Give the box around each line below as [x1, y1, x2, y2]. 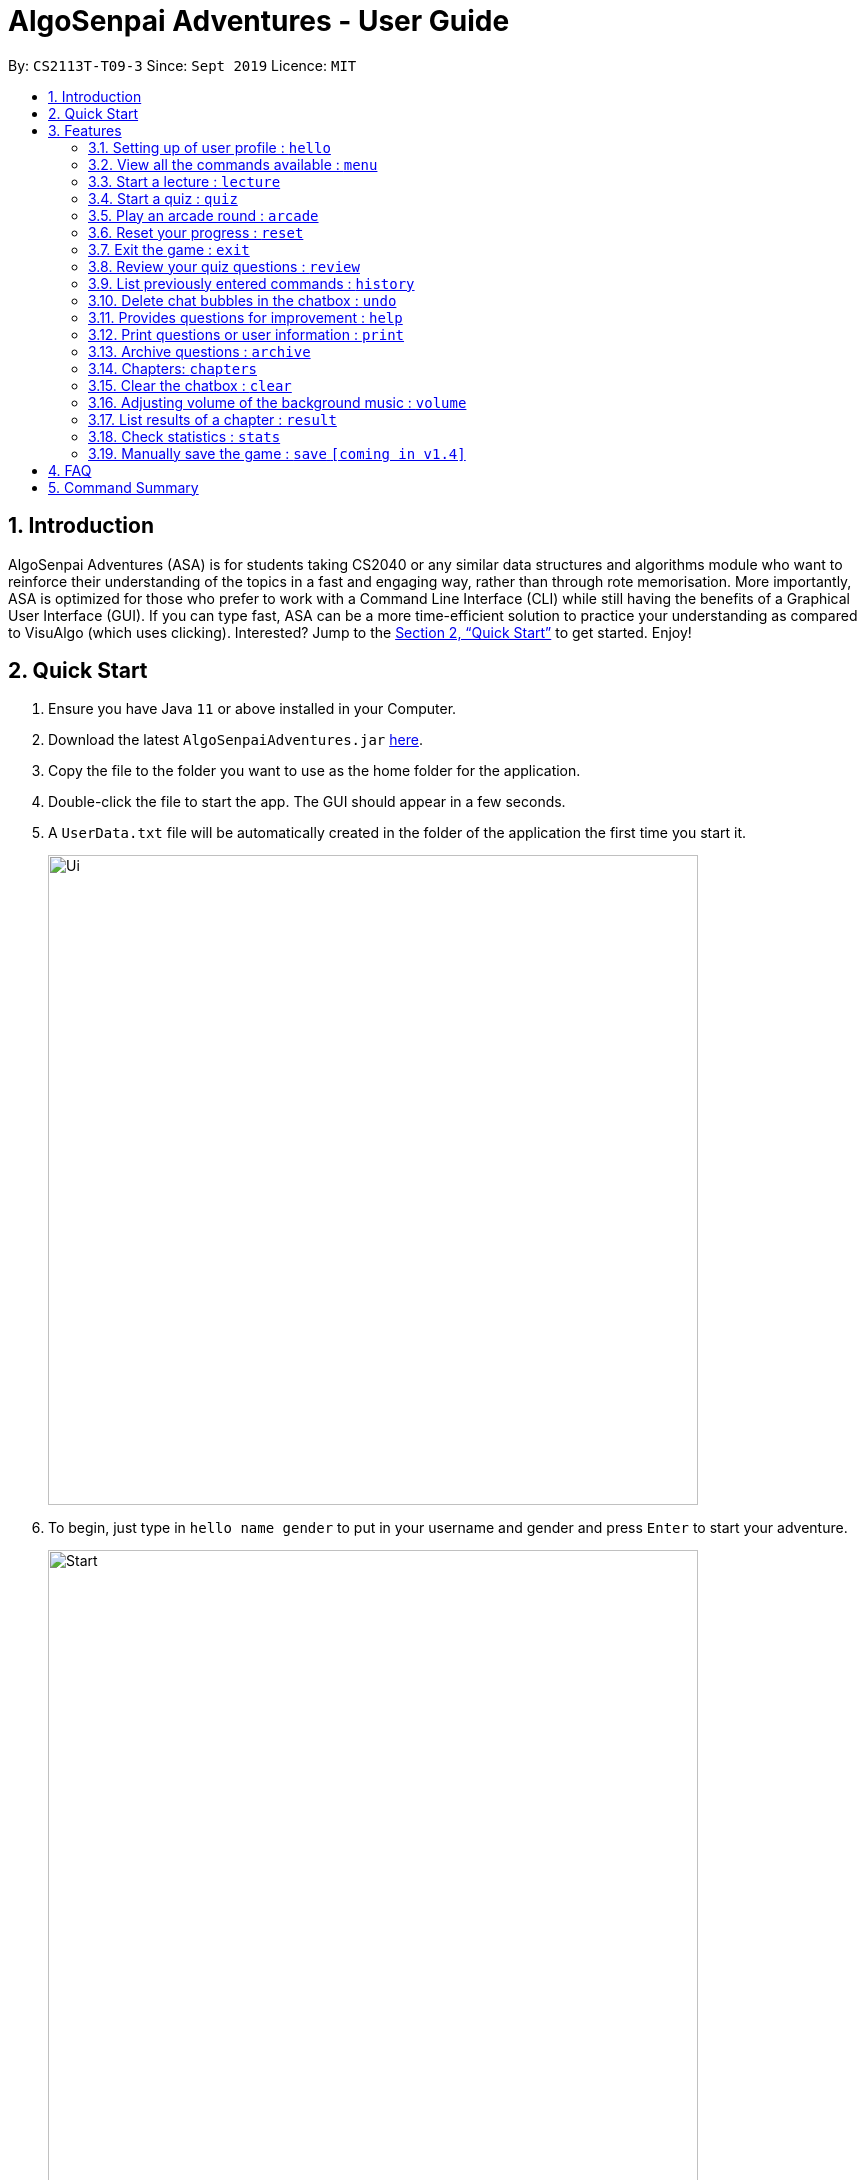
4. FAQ [48, 461, 92, 479]
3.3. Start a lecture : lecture [88, 172, 281, 190]
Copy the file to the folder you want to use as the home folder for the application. [48, 762, 581, 780]
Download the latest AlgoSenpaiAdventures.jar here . [48, 731, 423, 749]
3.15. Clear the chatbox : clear [88, 376, 292, 394]
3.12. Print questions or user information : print [88, 325, 405, 343]
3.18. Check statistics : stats [88, 427, 281, 445]
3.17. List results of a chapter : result [88, 410, 337, 428]
